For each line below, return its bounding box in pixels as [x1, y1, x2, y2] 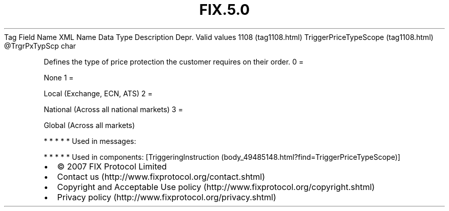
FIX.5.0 [199, 1, 250, 18]
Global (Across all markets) [44, 120, 135, 130]
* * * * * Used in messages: [44, 136, 136, 145]
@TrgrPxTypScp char [4, 41, 76, 50]
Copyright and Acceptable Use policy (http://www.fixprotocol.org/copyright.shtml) [57, 181, 375, 192]
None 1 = [44, 73, 74, 82]
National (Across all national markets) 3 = [44, 104, 183, 114]
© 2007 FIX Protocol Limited [57, 161, 167, 172]
